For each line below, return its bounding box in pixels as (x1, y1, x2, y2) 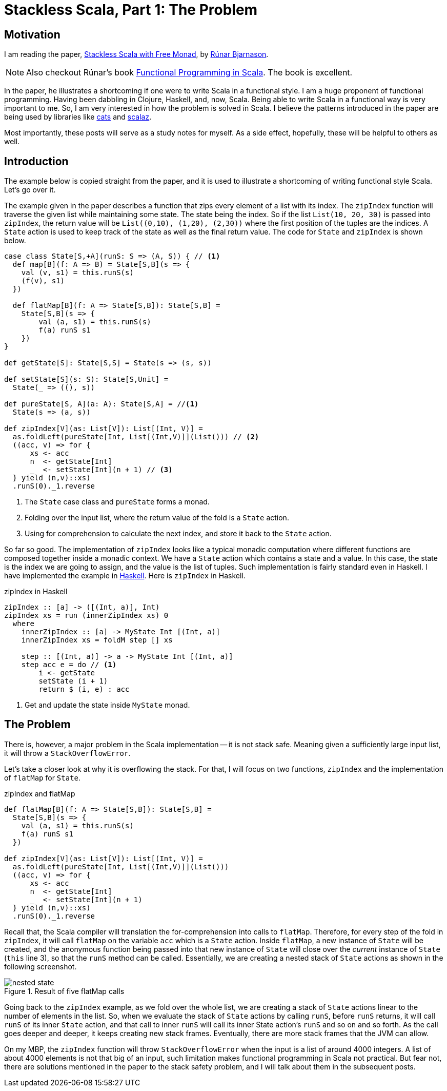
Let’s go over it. (4, 185, 56, 194)
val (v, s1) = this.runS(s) (21, 268, 134, 277)
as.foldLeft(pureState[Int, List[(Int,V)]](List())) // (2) (12, 433, 259, 441)
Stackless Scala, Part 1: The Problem (4, 1, 258, 18)
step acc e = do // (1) (21, 660, 117, 669)
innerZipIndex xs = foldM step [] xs (21, 636, 173, 645)
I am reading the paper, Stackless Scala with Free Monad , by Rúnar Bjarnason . (4, 50, 269, 59)
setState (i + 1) (38, 677, 108, 686)
